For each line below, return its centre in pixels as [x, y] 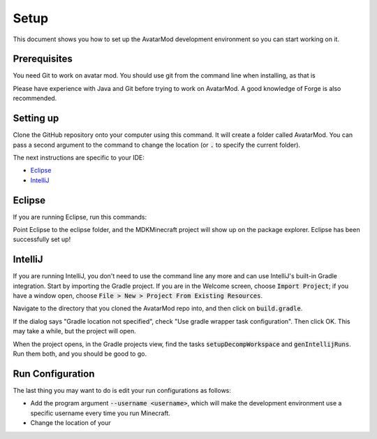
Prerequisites [43, 59]
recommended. [35, 99]
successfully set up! [42, 239]
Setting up [36, 118]
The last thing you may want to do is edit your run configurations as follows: [122, 390]
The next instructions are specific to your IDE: [79, 157]
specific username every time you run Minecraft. [100, 413]
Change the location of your [71, 423]
